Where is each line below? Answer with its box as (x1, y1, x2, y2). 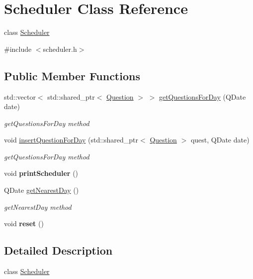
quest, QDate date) (190, 135, 250, 145)
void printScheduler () (4, 168, 79, 178)
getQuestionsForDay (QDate (159, 91, 246, 102)
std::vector (4, 91, 36, 102)
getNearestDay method (4, 201, 72, 212)
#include (4, 43, 32, 54)
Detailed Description (4, 243, 113, 258)
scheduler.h (43, 43, 77, 54)
